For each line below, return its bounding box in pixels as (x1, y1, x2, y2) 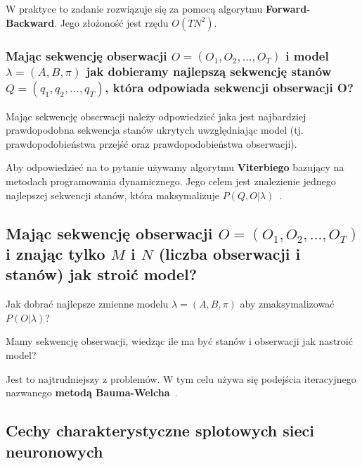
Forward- (266, 1, 311, 15)
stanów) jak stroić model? (6, 263, 198, 285)
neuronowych (6, 440, 103, 462)
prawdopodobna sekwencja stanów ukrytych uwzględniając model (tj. (6, 122, 304, 137)
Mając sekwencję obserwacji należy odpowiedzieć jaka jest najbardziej (6, 108, 306, 123)
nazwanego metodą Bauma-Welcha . (6, 385, 178, 400)
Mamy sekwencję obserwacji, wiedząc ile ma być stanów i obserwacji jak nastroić (6, 334, 353, 348)
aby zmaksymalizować (240, 296, 335, 311)
